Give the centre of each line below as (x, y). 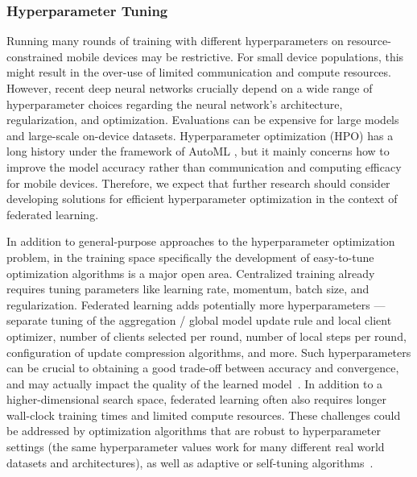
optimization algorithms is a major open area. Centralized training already (191, 273)
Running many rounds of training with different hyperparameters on (175, 41)
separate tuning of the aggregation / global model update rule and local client (199, 320)
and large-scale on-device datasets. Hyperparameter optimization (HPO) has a (200, 135)
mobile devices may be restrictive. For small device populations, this (235, 56)
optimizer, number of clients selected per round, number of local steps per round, (206, 336)
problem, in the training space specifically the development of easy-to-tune (190, 257)
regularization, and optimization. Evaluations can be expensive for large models (203, 120)
